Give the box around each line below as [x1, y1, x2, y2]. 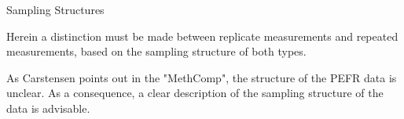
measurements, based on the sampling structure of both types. [6, 43, 307, 59]
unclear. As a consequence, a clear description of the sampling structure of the [6, 85, 384, 101]
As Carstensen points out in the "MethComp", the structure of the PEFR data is [6, 69, 397, 85]
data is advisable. [6, 99, 90, 116]
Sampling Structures [6, 2, 105, 17]
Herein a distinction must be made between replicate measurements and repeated [6, 27, 398, 44]
